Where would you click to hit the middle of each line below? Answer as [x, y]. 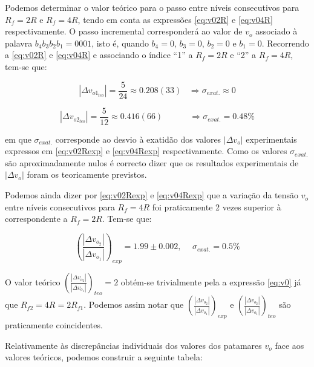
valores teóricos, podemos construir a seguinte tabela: [104, 357]
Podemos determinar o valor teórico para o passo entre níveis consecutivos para [152, 7]
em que [18, 139]
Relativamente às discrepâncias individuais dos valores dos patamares [133, 345]
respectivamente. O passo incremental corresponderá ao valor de [124, 31]
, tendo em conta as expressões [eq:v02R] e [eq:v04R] [175, 19]
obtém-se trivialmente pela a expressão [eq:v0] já [211, 281]
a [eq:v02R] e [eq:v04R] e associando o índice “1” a [99, 55]
